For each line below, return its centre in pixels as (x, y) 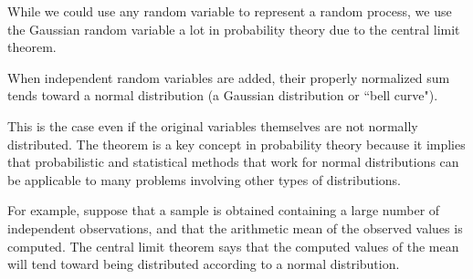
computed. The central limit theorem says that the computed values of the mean (233, 246)
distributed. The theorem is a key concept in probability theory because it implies (236, 144)
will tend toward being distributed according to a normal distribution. (204, 264)
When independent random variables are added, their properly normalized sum (229, 77)
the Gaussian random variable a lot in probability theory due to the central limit (234, 29)
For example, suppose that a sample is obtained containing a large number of (224, 210)
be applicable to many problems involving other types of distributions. (204, 179)
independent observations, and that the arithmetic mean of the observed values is (235, 227)
